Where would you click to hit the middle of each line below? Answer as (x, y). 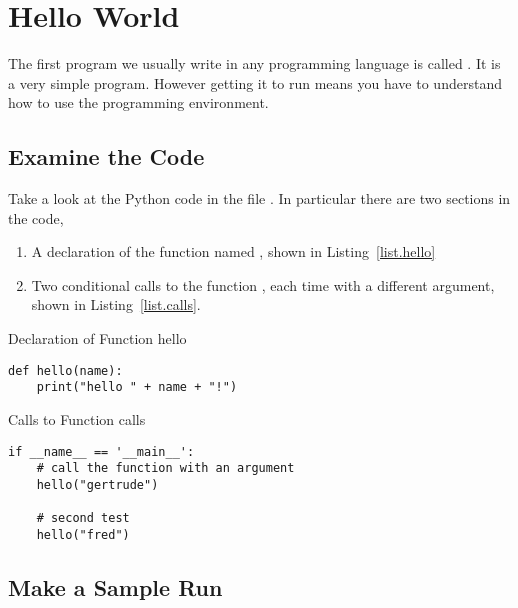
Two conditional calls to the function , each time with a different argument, (263, 284)
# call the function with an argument (165, 468)
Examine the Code (106, 156)
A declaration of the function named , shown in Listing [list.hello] (233, 251)
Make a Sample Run (115, 586)
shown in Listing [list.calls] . (116, 304)
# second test (83, 518)
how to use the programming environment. (138, 102)
